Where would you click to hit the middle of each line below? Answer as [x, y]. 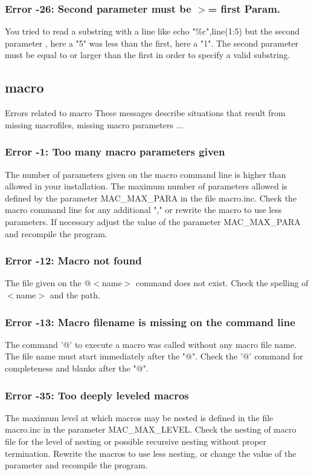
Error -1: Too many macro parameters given [115, 152]
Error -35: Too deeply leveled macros [97, 395]
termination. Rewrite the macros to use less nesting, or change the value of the [151, 453]
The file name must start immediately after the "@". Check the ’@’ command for [154, 356]
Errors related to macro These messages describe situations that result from [145, 113]
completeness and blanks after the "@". [77, 368]
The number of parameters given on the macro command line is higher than [146, 174]
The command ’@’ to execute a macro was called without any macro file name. [151, 344]
